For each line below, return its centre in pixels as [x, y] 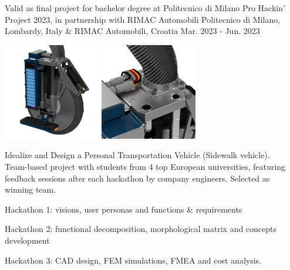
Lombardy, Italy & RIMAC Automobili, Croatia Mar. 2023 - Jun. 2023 [132, 31]
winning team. [31, 189]
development [27, 240]
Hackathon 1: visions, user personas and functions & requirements [124, 209]
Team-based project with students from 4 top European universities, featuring [145, 166]
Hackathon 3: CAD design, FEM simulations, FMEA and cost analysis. [133, 260]
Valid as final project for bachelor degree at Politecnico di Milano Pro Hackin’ [145, 8]
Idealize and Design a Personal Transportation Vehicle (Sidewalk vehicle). [137, 155]
